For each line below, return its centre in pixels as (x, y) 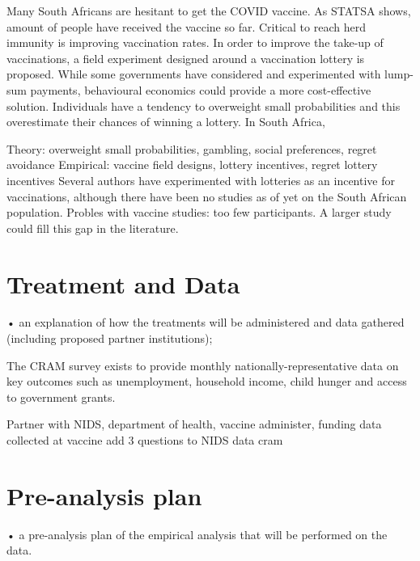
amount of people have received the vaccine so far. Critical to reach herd (186, 26)
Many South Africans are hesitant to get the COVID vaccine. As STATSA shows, (209, 11)
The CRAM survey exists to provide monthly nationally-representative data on (203, 365)
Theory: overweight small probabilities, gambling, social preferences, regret (192, 148)
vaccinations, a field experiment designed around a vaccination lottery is (186, 58)
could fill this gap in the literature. (93, 228)
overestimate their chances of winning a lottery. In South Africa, (166, 122)
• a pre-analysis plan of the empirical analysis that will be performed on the (197, 534)
